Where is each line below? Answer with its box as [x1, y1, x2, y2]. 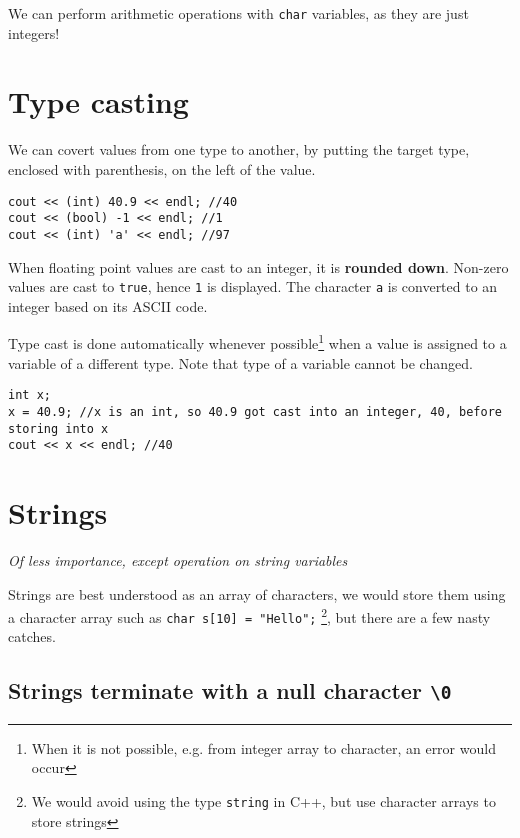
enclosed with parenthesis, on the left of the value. [8, 158, 316, 179]
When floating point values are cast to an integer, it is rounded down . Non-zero [8, 256, 509, 277]
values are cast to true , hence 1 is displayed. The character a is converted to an [8, 276, 498, 297]
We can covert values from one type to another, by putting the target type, [8, 139, 470, 160]
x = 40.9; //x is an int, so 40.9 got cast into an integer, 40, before [8, 404, 502, 419]
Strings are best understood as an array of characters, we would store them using [8, 583, 506, 604]
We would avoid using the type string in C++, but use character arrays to [31, 791, 496, 812]
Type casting [8, 81, 189, 122]
